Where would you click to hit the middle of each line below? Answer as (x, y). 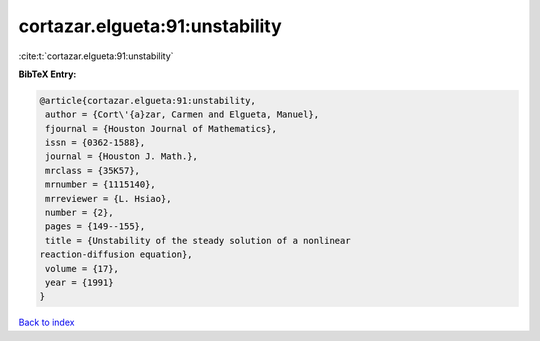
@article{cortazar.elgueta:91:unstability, (148, 100)
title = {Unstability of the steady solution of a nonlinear (198, 240)
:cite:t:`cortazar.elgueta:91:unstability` (96, 56)
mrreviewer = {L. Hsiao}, (108, 198)
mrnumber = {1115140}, (101, 184)
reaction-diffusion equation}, (116, 254)
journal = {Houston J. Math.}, (122, 156)
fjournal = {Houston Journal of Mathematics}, (161, 128)
